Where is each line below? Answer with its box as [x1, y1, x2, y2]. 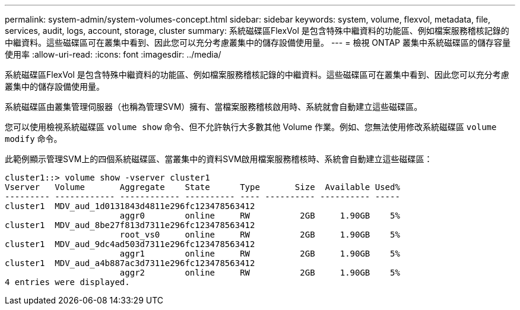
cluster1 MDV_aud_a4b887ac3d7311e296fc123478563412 [5, 258, 255, 268]
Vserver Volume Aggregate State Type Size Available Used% [5, 182, 400, 192]
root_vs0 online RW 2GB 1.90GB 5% [119, 230, 400, 239]
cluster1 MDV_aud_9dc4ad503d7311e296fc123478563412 [5, 239, 255, 249]
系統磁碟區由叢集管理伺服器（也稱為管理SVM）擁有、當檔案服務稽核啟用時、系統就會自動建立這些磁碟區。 [5, 102, 423, 112]
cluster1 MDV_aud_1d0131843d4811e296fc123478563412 [5, 201, 255, 211]
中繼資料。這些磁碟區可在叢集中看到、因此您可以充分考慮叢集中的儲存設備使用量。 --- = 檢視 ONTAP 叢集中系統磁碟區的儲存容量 [5, 37, 511, 48]
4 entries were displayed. [5, 277, 130, 287]
